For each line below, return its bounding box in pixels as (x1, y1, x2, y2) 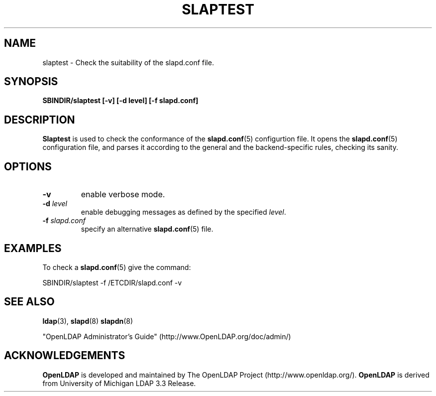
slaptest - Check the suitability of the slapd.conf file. (42, 58, 214, 67)
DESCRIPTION (4, 113, 75, 126)
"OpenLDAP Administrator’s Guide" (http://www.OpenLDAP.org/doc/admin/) (42, 332, 291, 341)
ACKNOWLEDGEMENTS (4, 349, 125, 362)
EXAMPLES (4, 242, 62, 255)
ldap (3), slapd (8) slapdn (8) (42, 316, 133, 325)
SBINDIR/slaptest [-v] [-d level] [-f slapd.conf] (42, 96, 199, 105)
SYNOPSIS (4, 75, 58, 88)
